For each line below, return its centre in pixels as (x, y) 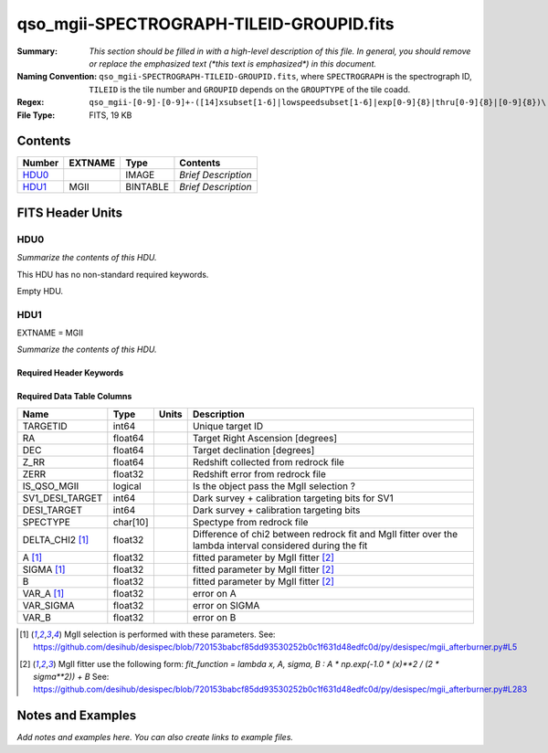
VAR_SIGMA (48, 605)
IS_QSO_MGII (51, 486)
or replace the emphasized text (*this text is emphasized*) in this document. (233, 63)
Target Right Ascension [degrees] (265, 438)
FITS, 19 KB (111, 115)
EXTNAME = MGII (50, 333)
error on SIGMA (226, 605)
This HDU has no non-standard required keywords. (113, 274)
